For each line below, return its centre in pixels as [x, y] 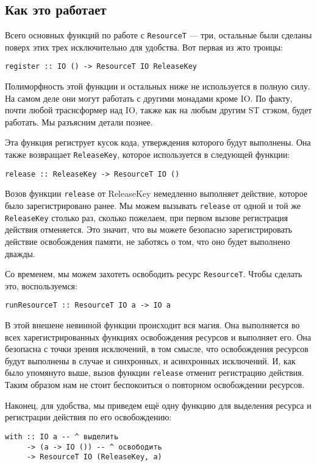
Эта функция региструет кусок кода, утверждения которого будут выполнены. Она [158, 142]
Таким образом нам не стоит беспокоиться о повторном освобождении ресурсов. [155, 385]
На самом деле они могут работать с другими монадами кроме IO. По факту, [149, 98]
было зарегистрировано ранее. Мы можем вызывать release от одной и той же [153, 206]
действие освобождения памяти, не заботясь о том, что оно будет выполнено [148, 241]
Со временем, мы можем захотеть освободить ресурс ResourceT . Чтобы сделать [154, 274]
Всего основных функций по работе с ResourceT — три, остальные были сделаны [158, 35]
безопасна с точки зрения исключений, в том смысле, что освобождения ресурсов [157, 349]
